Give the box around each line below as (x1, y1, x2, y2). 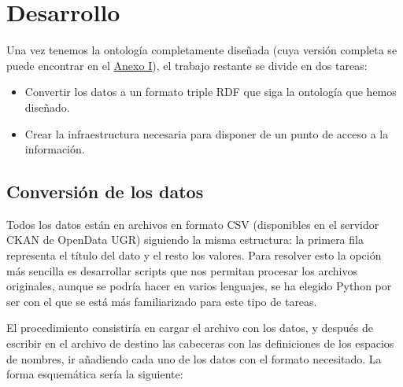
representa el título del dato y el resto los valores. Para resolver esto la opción (6, 247, 382, 264)
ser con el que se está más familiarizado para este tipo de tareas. (6, 293, 317, 309)
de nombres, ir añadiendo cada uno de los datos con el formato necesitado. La (6, 350, 382, 367)
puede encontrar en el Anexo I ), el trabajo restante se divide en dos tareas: (6, 57, 368, 73)
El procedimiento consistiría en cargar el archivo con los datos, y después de (6, 319, 373, 336)
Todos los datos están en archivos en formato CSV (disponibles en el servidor (6, 216, 379, 232)
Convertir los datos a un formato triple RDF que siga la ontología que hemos (24, 83, 397, 100)
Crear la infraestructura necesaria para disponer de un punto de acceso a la (24, 125, 389, 142)
